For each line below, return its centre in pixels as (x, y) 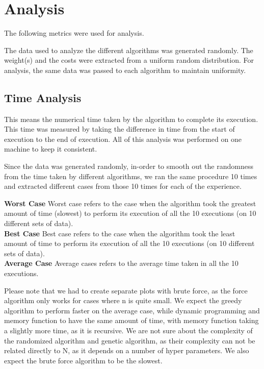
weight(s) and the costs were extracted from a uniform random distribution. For (129, 60)
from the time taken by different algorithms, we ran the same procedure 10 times (131, 176)
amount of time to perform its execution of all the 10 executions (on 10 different (129, 243)
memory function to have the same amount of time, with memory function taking (131, 320)
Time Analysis (43, 97)
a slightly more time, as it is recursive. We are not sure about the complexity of (128, 330)
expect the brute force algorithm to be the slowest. (83, 360)
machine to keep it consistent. (51, 149)
